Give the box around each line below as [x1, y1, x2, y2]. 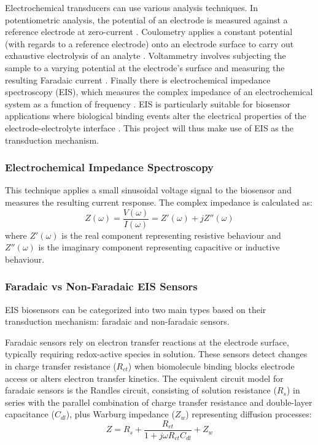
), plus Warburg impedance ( [66, 408, 175, 420]
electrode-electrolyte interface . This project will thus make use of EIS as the [5, 121, 293, 134]
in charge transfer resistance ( [5, 359, 117, 372]
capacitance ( [5, 408, 55, 420]
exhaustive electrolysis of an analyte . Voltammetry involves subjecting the [5, 49, 286, 62]
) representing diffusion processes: [185, 408, 312, 420]
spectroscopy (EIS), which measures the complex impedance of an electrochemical [5, 85, 313, 98]
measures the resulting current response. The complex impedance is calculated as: [5, 195, 312, 208]
